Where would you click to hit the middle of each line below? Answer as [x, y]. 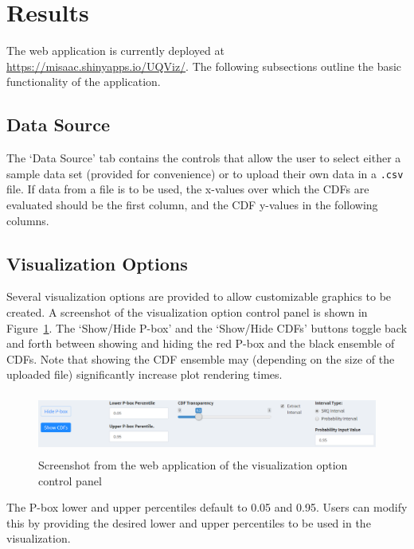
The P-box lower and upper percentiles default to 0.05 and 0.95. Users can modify [207, 507]
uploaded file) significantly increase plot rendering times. [145, 374]
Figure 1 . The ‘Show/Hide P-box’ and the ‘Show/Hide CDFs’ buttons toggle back [207, 327]
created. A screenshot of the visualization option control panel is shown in [187, 311]
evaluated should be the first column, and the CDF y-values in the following [192, 204]
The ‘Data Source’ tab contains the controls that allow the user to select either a [204, 158]
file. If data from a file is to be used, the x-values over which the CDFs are [188, 189]
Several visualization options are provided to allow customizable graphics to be [199, 296]
